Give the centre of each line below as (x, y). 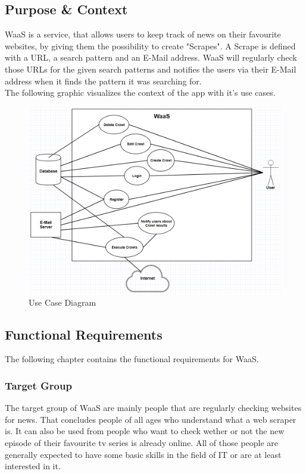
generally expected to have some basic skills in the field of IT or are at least (143, 454)
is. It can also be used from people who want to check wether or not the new (145, 431)
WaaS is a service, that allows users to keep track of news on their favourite (143, 34)
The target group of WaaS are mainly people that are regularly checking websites (153, 408)
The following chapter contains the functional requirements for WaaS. (132, 359)
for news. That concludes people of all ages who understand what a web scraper (151, 419)
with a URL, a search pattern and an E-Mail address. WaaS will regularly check (151, 57)
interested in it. (33, 466)
